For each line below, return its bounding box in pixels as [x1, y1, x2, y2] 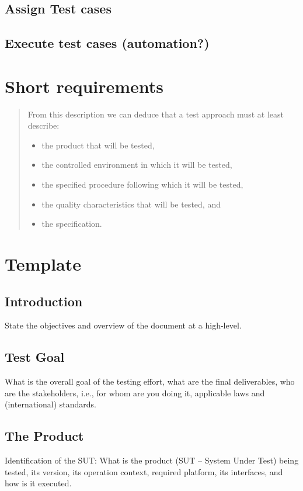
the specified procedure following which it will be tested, [41, 178, 243, 191]
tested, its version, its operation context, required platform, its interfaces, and [5, 465, 283, 478]
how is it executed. [5, 477, 72, 489]
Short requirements [5, 74, 164, 98]
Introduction [5, 292, 83, 310]
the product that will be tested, [41, 139, 155, 151]
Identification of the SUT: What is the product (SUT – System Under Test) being [5, 454, 299, 466]
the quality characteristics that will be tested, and [41, 198, 221, 210]
